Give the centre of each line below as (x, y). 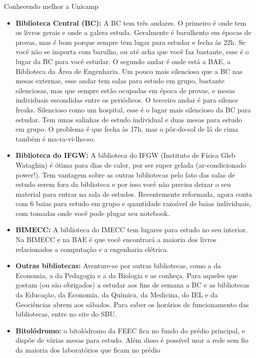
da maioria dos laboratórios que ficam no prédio (88, 350)
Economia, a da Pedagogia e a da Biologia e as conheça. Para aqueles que (127, 275)
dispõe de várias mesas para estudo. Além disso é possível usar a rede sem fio (132, 340)
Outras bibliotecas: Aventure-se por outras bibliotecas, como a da (118, 266)
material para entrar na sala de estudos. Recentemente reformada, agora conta (134, 194)
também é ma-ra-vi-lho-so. (55, 138)
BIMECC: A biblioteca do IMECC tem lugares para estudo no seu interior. (131, 230)
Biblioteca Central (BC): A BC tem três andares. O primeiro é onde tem (131, 22)
